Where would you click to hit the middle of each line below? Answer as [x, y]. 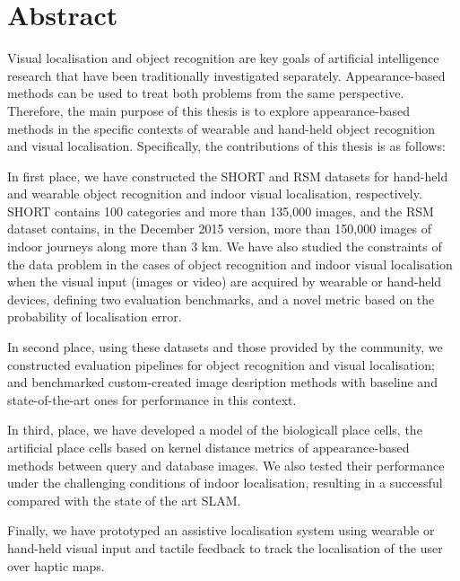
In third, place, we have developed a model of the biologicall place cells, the [215, 430]
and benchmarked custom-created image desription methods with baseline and [222, 382]
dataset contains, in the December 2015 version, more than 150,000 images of [220, 229]
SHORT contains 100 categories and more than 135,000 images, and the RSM [221, 211]
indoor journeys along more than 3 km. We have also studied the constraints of [225, 246]
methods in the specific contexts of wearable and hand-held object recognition [221, 128]
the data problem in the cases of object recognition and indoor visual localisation [230, 264]
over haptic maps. [56, 565]
